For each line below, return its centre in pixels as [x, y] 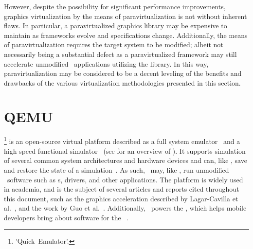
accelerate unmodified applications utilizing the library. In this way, [106, 63]
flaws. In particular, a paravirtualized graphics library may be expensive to [116, 26]
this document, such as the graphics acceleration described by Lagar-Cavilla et [121, 198]
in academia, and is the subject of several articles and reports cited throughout [122, 189]
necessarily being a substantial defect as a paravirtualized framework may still [120, 54]
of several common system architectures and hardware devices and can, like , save [126, 160]
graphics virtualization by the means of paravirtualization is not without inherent [126, 16]
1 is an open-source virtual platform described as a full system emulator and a [122, 141]
